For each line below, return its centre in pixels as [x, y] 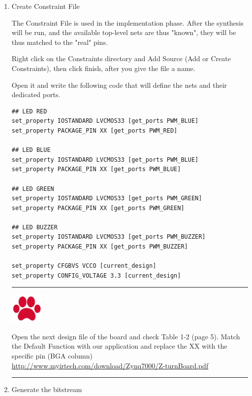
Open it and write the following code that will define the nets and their [119, 85]
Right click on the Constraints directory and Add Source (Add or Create [121, 58]
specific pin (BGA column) [52, 355]
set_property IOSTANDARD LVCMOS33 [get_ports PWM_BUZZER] [109, 237]
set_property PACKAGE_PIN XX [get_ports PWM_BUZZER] [100, 247]
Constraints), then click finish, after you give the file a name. [103, 68]
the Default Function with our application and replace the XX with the [119, 346]
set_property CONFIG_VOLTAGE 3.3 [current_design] [96, 275]
